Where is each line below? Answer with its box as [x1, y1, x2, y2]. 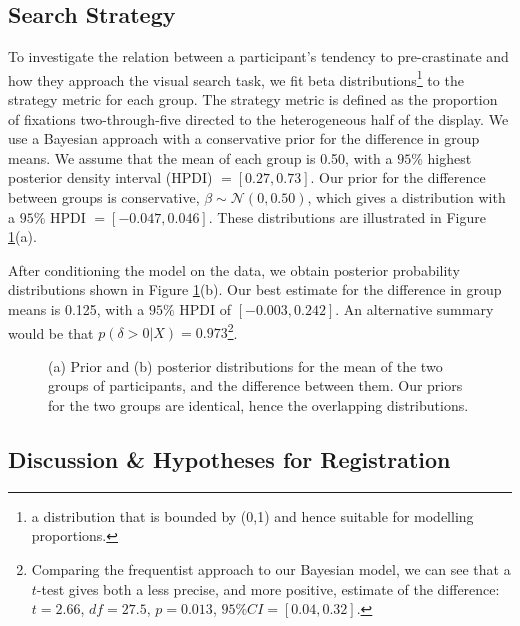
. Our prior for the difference [310, 167, 486, 188]
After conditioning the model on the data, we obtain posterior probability [8, 259, 460, 280]
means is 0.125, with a [8, 298, 145, 319]
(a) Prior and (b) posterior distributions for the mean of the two [48, 355, 443, 376]
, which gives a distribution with [307, 187, 506, 208]
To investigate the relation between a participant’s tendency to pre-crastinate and [8, 46, 509, 67]
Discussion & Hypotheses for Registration [8, 444, 451, 474]
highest [427, 147, 472, 168]
